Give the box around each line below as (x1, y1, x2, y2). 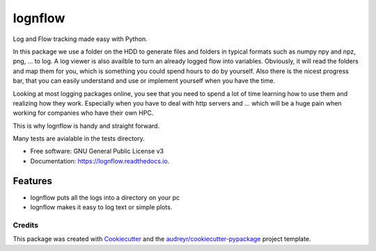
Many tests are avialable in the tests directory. (13, 134, 146, 143)
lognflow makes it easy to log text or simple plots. (30, 203, 173, 211)
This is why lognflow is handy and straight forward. (13, 122, 160, 130)
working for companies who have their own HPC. (13, 108, 154, 118)
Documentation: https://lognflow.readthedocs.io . (30, 156, 170, 165)
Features (13, 175, 52, 187)
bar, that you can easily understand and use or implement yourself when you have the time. (13, 76, 275, 85)
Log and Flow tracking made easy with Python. (13, 35, 148, 43)
